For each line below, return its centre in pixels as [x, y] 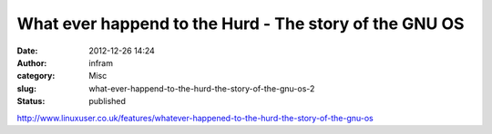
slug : [26, 88]
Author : [32, 62]
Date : [27, 51]
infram [101, 62]
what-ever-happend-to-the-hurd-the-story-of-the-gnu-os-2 [202, 88]
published [108, 101]
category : [36, 76]
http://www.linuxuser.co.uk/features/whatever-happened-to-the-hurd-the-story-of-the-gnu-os [195, 118]
